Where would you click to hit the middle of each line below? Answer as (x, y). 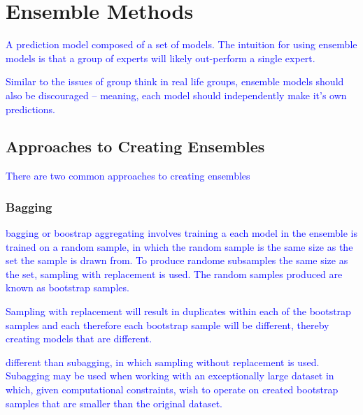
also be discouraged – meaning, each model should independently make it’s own (176, 95)
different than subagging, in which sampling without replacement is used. (163, 362)
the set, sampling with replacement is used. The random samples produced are (174, 274)
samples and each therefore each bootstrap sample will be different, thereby (168, 325)
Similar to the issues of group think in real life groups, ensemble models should (175, 81)
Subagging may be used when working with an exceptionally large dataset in (170, 376)
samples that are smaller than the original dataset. (114, 403)
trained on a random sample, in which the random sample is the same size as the (179, 246)
